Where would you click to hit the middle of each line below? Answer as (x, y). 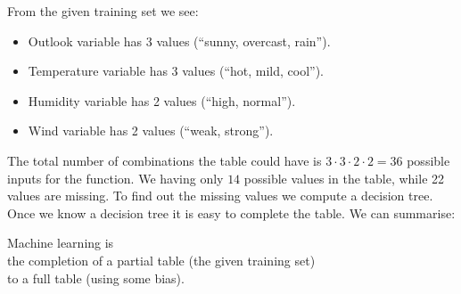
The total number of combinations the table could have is (165, 160)
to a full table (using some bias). (96, 278)
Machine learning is (61, 243)
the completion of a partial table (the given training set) (161, 260)
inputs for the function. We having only (115, 178)
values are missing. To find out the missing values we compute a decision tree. (220, 196)
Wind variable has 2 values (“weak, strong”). (151, 131)
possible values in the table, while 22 (344, 178)
